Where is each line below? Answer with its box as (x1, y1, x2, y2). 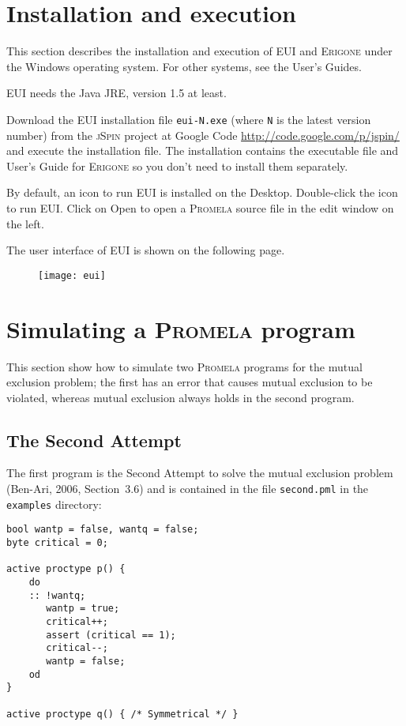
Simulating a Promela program (6, 312, 355, 344)
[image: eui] (38, 269, 106, 281)
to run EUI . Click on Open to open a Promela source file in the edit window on (6, 199, 394, 216)
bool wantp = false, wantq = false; (6, 524, 199, 536)
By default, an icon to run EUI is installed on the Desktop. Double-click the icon (6, 184, 398, 201)
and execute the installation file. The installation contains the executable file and (6, 142, 399, 159)
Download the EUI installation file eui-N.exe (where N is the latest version (6, 111, 371, 127)
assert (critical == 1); (46, 629, 176, 641)
